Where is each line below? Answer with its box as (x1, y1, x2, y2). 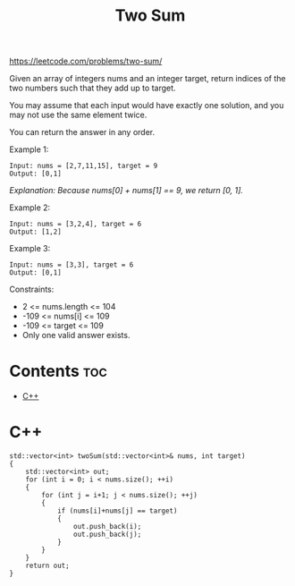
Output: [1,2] (9, 227, 63, 237)
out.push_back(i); (72, 522, 142, 531)
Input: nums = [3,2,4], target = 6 (9, 220, 142, 229)
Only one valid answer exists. (21, 330, 131, 341)
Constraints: (9, 284, 55, 295)
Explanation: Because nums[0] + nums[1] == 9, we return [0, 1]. (9, 185, 244, 196)
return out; (25, 561, 70, 571)
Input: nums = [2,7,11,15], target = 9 (9, 162, 158, 171)
